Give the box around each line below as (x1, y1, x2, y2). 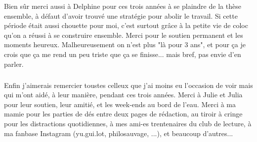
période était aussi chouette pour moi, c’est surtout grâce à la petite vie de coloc (4, 20, 248, 30)
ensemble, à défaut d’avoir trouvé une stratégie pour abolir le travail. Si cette (4, 10, 238, 21)
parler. (4, 58, 24, 69)
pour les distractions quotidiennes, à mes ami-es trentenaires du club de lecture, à (4, 118, 252, 128)
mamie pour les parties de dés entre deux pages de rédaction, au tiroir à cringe (4, 109, 243, 119)
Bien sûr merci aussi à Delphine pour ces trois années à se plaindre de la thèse (4, 1, 241, 11)
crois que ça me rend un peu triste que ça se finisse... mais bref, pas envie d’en (4, 49, 241, 59)
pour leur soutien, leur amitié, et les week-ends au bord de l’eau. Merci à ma (4, 99, 236, 109)
